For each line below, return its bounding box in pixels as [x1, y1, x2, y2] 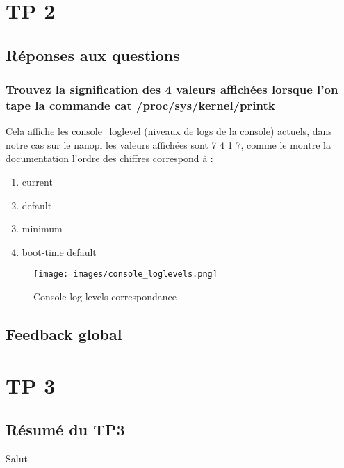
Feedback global [6, 323, 122, 345]
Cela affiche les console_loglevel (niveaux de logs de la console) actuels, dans [6, 124, 332, 138]
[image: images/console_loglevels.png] [33, 269, 218, 280]
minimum [22, 221, 63, 236]
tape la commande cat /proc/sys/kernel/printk [6, 97, 275, 113]
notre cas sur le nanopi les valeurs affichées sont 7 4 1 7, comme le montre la [6, 137, 331, 152]
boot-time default [22, 244, 97, 259]
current [22, 175, 53, 189]
